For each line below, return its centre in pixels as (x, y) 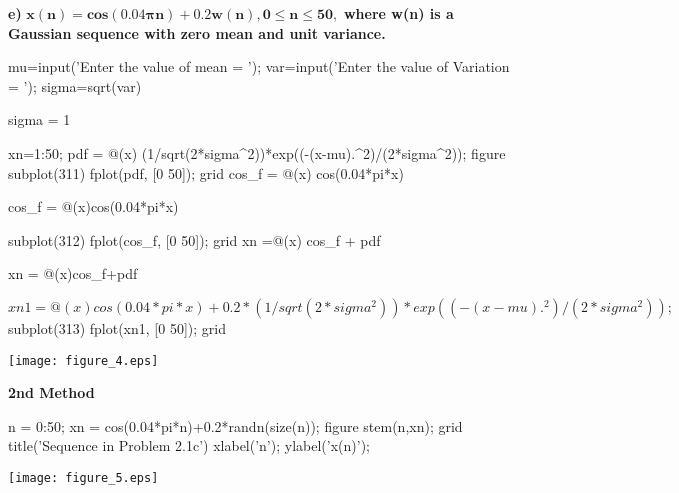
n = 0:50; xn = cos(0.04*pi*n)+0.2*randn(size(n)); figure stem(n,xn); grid (235, 425)
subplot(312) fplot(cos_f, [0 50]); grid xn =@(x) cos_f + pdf (194, 239)
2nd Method (51, 392)
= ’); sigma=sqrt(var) (75, 85)
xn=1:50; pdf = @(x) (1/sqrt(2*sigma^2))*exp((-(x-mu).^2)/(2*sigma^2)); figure (257, 152)
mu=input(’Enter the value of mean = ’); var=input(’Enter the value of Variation (259, 66)
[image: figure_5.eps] (83, 477)
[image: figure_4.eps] (83, 360)
